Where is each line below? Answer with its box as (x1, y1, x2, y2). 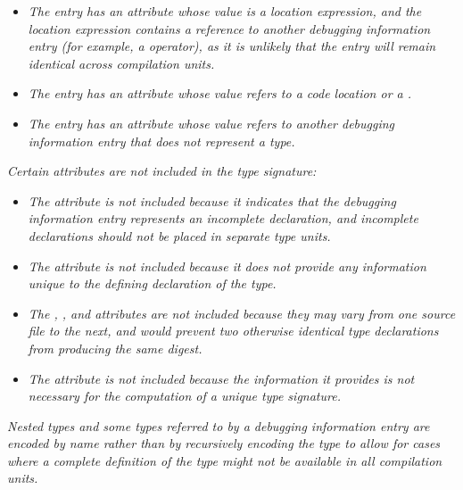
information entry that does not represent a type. (28, 131, 295, 150)
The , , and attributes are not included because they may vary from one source (28, 303, 456, 322)
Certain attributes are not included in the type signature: (7, 162, 317, 180)
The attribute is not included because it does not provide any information (28, 256, 426, 275)
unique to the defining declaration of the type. (28, 274, 277, 293)
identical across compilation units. (28, 54, 215, 72)
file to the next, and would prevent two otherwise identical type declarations (28, 321, 439, 340)
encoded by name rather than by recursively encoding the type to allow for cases (7, 434, 441, 453)
